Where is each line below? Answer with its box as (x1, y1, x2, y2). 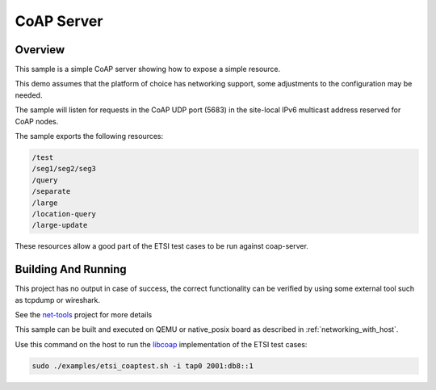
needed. (15, 90, 43, 100)
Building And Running (15, 262, 127, 276)
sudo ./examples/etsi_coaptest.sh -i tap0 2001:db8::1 (31, 361, 254, 371)
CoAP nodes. (15, 116, 59, 126)
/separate (31, 187, 71, 196)
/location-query (31, 209, 97, 218)
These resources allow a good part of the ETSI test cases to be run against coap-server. (15, 241, 308, 251)
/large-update (31, 220, 88, 230)
